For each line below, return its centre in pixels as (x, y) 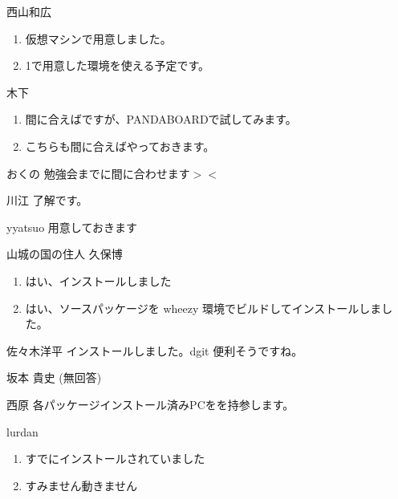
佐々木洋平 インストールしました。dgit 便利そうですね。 (155, 350)
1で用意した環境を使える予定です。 (117, 65)
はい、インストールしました (98, 280)
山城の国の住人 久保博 (65, 254)
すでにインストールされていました (115, 458)
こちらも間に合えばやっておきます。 (120, 146)
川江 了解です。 (47, 200)
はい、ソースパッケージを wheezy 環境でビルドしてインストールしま (203, 308)
